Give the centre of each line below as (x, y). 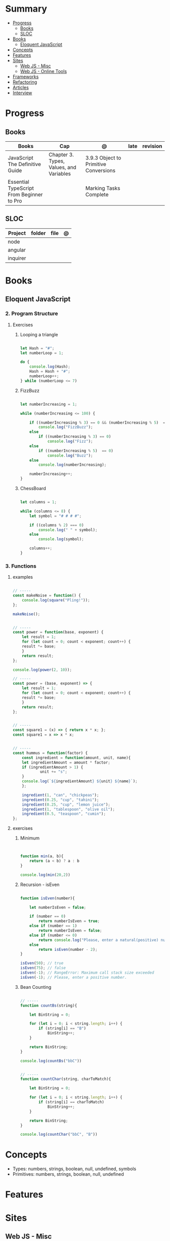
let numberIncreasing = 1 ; (49, 404)
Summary (26, 9)
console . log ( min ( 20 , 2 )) (45, 875)
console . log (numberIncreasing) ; (72, 465)
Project (17, 233)
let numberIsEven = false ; (58, 907)
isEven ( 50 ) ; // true (42, 963)
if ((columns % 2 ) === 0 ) (57, 525)
